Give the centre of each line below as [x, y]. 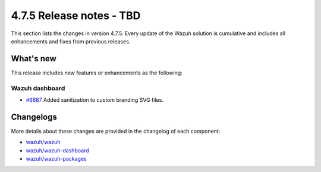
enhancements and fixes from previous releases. [71, 41]
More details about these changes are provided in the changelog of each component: [116, 131]
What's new [34, 59]
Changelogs [34, 117]
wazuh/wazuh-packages [56, 159]
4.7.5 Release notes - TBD [76, 15]
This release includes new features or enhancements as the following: [97, 73]
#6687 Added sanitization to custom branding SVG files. [95, 100]
